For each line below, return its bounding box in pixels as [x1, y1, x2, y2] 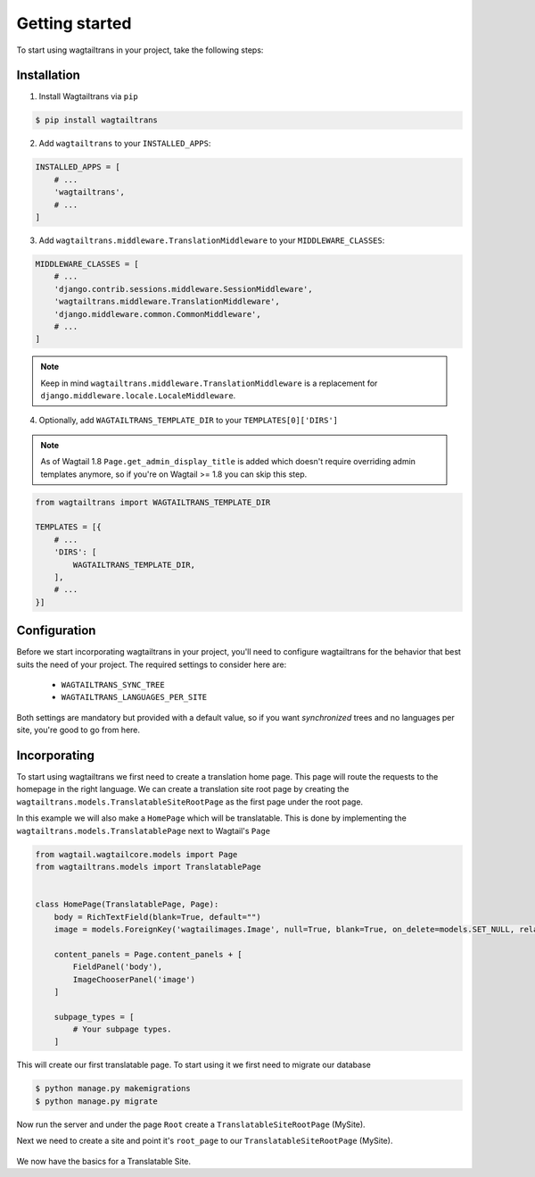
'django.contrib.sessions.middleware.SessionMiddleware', [53, 284, 313, 294]
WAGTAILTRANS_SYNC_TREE [61, 680, 165, 689]
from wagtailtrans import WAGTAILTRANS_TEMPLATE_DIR [35, 497, 271, 507]
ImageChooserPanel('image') [72, 974, 196, 984]
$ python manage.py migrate [35, 1096, 158, 1106]
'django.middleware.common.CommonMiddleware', [53, 309, 262, 319]
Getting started [16, 13, 132, 33]
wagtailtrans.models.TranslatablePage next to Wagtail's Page [16, 825, 271, 836]
